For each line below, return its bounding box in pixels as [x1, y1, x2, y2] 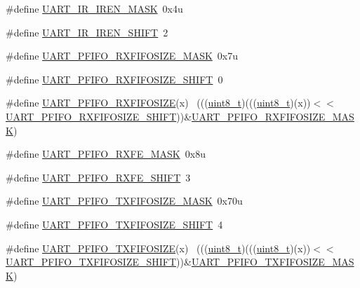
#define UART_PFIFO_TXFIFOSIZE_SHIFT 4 [6, 217, 223, 231]
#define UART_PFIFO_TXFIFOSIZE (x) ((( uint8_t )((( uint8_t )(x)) [6, 240, 311, 255]
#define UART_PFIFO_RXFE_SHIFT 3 [6, 170, 191, 184]
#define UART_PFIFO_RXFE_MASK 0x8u [6, 146, 206, 161]
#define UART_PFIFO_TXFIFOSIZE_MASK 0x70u [6, 193, 243, 208]
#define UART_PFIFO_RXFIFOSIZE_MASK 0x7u [6, 48, 238, 63]
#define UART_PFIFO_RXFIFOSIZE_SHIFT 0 [6, 71, 223, 86]
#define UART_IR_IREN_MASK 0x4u [6, 1, 183, 15]
